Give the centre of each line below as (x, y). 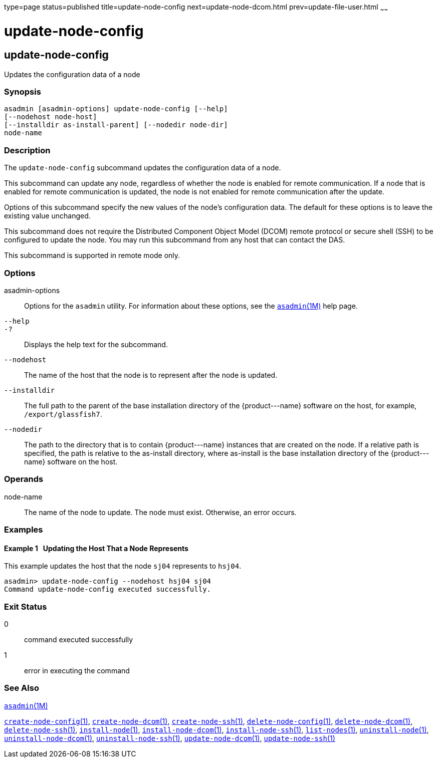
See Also (22, 688)
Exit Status (26, 606)
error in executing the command (77, 671)
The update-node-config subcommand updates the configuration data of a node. (143, 168)
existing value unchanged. (47, 216)
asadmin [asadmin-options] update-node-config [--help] (116, 109)
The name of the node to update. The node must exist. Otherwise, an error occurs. (160, 512)
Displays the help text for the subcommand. (96, 344)
